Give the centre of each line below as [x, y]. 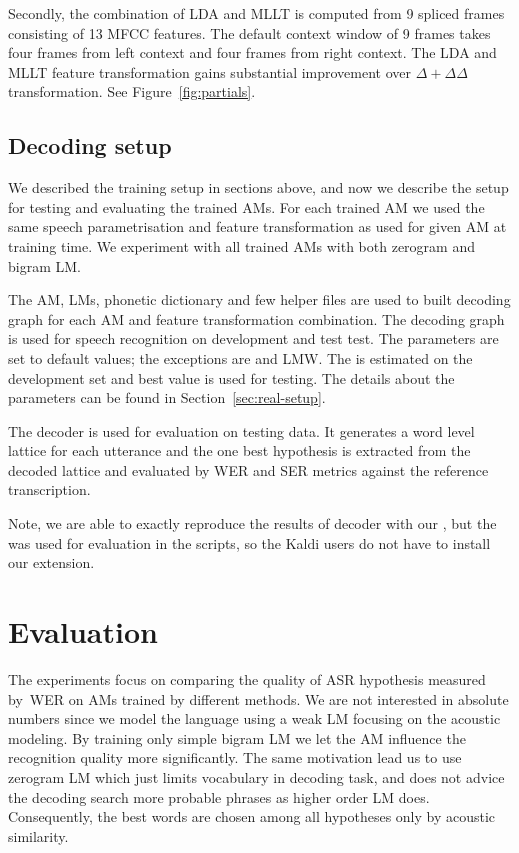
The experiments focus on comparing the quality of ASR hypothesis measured [247, 678]
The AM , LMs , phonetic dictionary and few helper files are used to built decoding [259, 299]
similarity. [38, 835]
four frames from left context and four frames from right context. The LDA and [252, 52]
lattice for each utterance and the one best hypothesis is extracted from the [239, 450]
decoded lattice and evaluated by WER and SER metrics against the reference [248, 469]
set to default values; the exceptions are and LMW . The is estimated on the [240, 357]
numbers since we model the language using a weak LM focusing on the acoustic [254, 718]
